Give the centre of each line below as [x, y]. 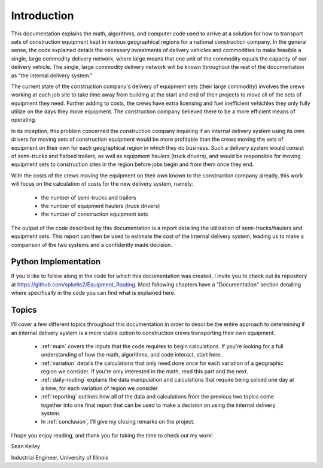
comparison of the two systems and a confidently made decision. [92, 244]
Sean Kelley [25, 446]
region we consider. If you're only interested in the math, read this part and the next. [144, 372]
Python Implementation [56, 262]
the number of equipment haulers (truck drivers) [100, 206]
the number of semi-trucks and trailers [89, 197]
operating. [24, 120]
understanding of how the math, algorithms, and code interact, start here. [132, 355]
